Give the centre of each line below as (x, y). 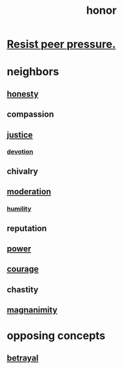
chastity (22, 289)
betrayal (22, 358)
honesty (23, 94)
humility (19, 209)
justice (20, 135)
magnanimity (32, 310)
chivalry (22, 171)
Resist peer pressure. (61, 44)
